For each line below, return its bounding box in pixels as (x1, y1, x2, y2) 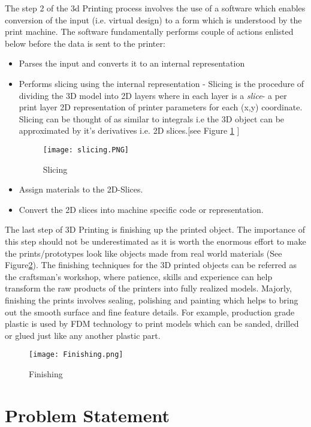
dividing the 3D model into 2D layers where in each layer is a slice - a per (19, 89, 287, 101)
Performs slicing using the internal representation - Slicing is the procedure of (19, 77, 304, 89)
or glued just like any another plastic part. (5, 329, 161, 341)
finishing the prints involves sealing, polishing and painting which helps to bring (5, 293, 298, 306)
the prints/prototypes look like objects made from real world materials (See (5, 246, 282, 259)
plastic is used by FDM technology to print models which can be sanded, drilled (5, 317, 299, 330)
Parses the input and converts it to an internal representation (19, 57, 245, 70)
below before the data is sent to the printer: (5, 37, 165, 49)
